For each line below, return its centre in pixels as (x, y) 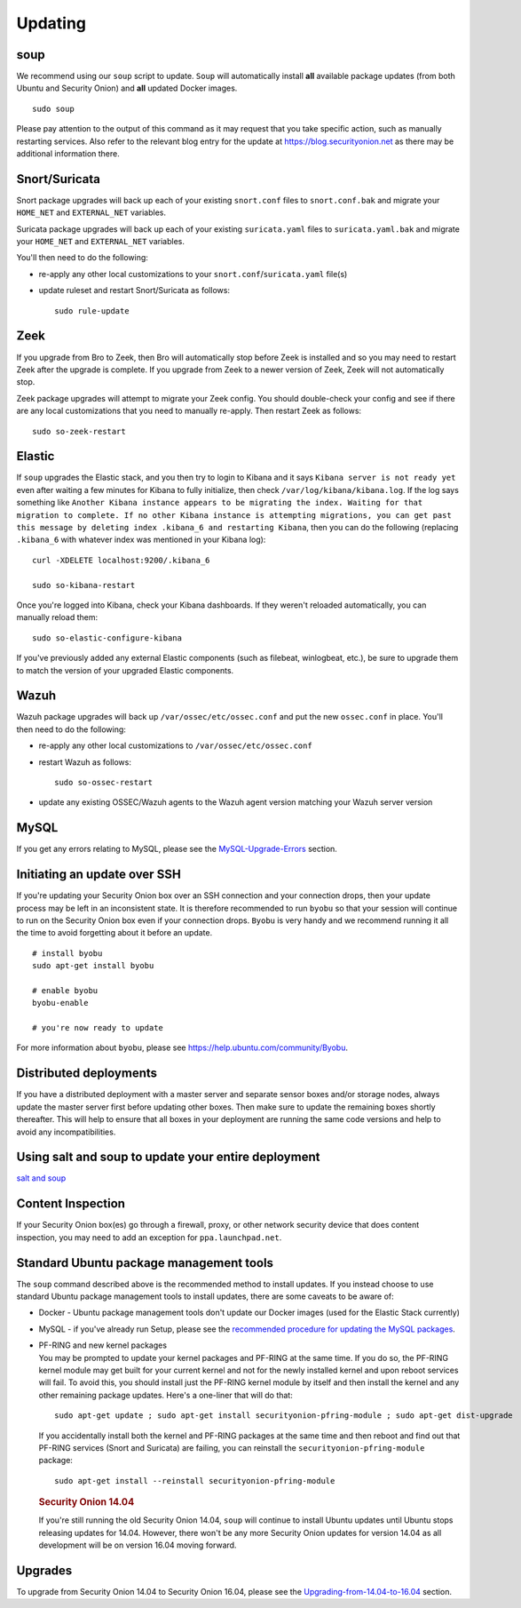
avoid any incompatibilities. (66, 1132)
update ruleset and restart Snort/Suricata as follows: (134, 291)
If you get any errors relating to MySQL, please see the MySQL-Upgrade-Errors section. (177, 849)
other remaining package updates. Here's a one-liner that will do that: (166, 1395)
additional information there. (68, 154)
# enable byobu (65, 990)
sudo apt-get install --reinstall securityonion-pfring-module (195, 1481)
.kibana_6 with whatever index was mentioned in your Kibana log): (141, 540)
